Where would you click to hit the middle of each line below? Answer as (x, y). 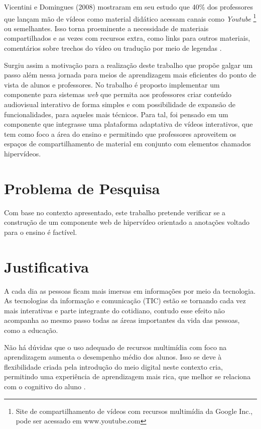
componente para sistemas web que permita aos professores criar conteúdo (118, 94)
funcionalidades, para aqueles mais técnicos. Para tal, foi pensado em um (116, 114)
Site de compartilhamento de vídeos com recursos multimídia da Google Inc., (134, 411)
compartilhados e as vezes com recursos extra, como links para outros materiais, (127, 38)
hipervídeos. (23, 153)
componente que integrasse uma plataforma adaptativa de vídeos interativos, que (128, 124)
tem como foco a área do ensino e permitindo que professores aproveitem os (120, 134)
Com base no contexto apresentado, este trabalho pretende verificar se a (115, 212)
